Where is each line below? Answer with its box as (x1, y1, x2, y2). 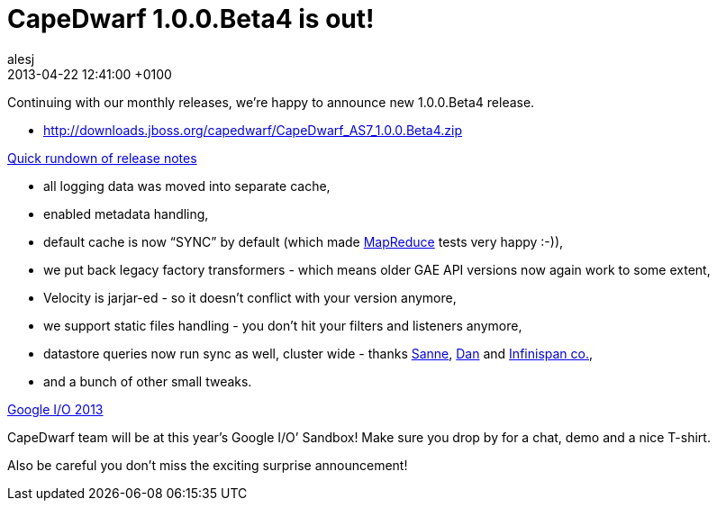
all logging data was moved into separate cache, (43, 177, 331, 194)
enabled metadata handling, (43, 205, 209, 222)
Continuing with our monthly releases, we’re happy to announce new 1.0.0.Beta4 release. (7, 94, 535, 110)
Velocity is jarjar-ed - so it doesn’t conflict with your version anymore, (43, 289, 457, 305)
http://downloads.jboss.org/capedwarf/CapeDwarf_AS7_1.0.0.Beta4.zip (43, 122, 463, 138)
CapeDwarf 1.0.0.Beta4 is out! (7, 4, 375, 34)
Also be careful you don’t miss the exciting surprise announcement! (7, 457, 408, 473)
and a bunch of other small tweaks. (43, 373, 252, 389)
